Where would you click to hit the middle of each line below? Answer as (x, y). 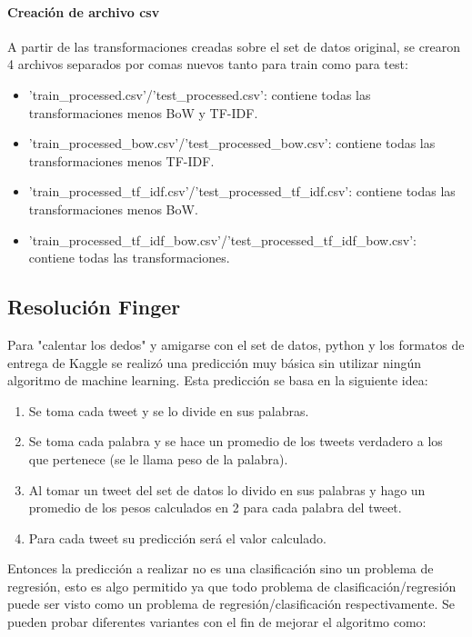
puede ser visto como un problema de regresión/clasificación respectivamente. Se (231, 604)
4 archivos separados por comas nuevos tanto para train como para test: (208, 64)
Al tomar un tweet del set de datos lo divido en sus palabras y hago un (227, 489)
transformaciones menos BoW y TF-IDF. (143, 112)
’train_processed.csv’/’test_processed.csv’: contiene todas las (200, 94)
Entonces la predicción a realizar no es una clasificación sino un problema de (221, 568)
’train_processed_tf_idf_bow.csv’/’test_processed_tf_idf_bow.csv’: (222, 239)
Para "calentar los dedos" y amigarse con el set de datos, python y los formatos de (236, 344)
